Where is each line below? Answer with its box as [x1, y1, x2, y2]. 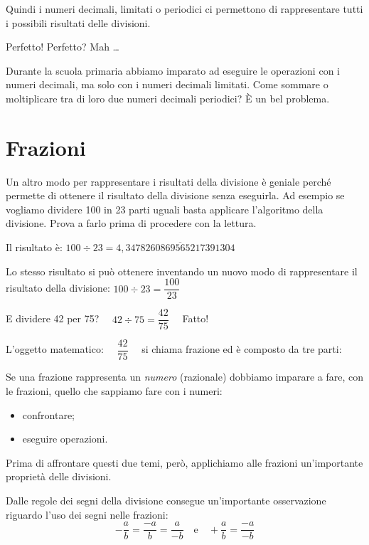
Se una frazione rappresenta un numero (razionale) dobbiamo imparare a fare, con [6, 369, 363, 384]
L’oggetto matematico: [6, 342, 104, 356]
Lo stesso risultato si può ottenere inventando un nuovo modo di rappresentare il [6, 263, 358, 278]
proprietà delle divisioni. [6, 469, 112, 484]
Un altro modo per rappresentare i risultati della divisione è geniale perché [6, 174, 331, 189]
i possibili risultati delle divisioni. [6, 15, 151, 30]
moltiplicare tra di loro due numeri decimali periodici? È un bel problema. [6, 90, 330, 105]
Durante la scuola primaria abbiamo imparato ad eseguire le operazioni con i [6, 63, 340, 78]
